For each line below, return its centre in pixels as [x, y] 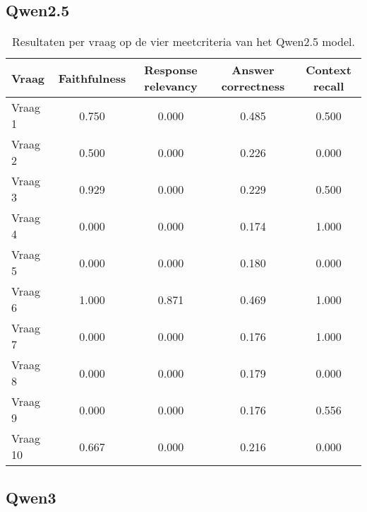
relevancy [171, 86]
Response [171, 70]
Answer [253, 70]
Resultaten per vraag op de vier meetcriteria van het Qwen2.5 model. [183, 42]
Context [329, 70]
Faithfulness [92, 78]
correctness [253, 86]
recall [329, 86]
